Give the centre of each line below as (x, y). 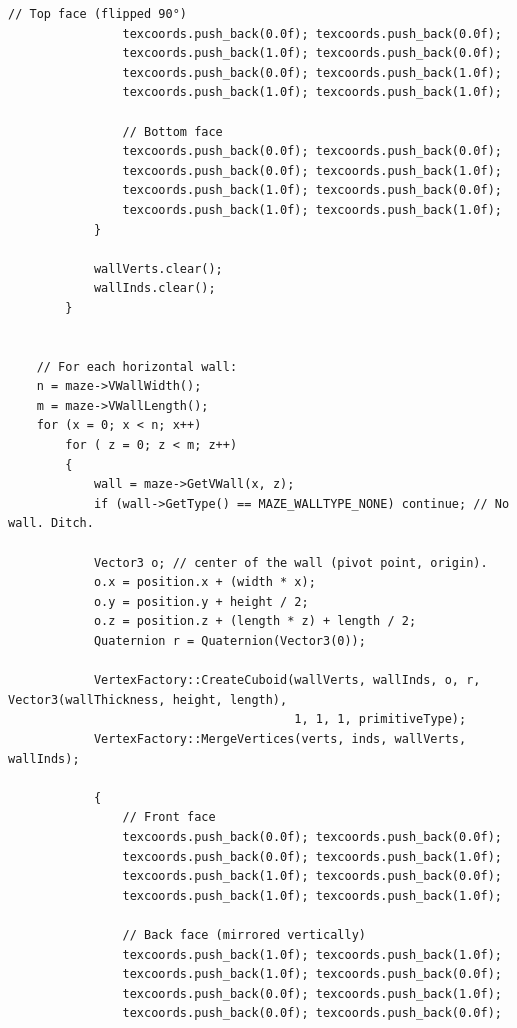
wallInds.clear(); (154, 288)
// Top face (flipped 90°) (97, 14)
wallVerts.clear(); (158, 268)
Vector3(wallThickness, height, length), (148, 699)
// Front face (169, 817)
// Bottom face (172, 131)
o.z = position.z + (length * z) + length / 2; (255, 621)
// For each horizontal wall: (137, 366)
